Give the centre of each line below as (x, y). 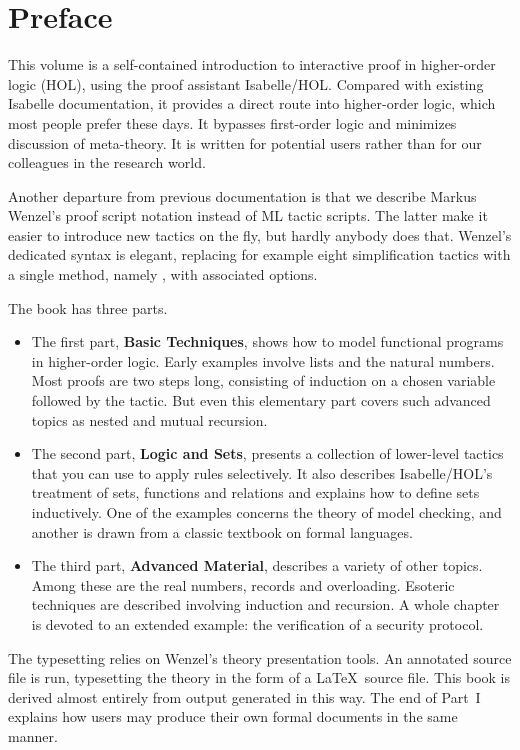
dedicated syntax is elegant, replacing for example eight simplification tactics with (259, 254)
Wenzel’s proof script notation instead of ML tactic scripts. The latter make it (248, 215)
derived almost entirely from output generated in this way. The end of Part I (244, 696)
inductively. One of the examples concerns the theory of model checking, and (266, 512)
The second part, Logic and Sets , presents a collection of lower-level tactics (267, 453)
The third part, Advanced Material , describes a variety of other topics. (257, 565)
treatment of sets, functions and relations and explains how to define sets (255, 492)
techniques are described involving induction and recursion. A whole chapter (265, 604)
